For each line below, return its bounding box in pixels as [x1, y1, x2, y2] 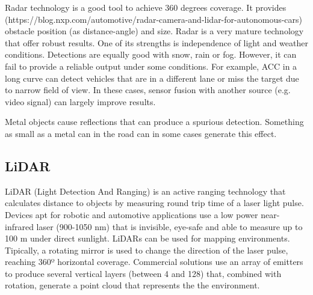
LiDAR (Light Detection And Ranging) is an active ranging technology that [5, 184, 286, 197]
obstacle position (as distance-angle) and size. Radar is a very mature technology [5, 25, 304, 37]
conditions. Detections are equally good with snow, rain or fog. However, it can [5, 48, 297, 61]
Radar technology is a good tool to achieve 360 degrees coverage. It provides [5, 1, 287, 13]
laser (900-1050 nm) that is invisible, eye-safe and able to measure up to [36, 220, 303, 233]
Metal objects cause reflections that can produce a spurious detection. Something [5, 115, 304, 128]
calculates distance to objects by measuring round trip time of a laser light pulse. [5, 196, 304, 209]
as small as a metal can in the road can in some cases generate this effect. [5, 127, 277, 139]
